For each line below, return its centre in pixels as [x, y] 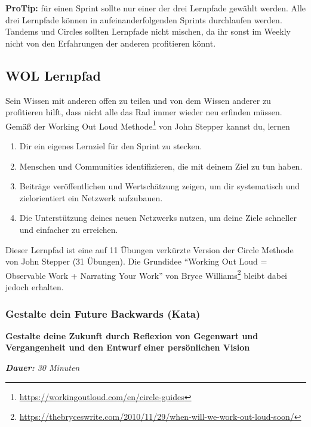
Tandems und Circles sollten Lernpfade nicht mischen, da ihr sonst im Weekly [148, 31]
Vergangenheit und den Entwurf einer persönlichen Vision [128, 347]
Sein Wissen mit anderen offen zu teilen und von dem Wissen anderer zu [138, 100]
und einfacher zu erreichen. [69, 229]
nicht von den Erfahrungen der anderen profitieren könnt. [111, 43]
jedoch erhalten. [35, 287]
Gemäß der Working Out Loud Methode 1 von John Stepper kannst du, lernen [148, 125]
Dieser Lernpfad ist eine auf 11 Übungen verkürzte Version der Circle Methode [150, 249]
